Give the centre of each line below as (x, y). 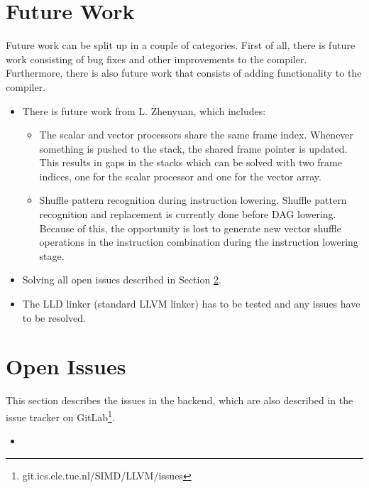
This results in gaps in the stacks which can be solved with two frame (191, 162)
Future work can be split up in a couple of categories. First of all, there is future (181, 45)
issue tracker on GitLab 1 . (60, 416)
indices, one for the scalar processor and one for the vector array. (180, 176)
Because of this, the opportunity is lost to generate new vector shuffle (190, 228)
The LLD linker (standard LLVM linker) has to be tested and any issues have (191, 304)
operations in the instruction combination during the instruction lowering (199, 242)
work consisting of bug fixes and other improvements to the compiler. (156, 59)
